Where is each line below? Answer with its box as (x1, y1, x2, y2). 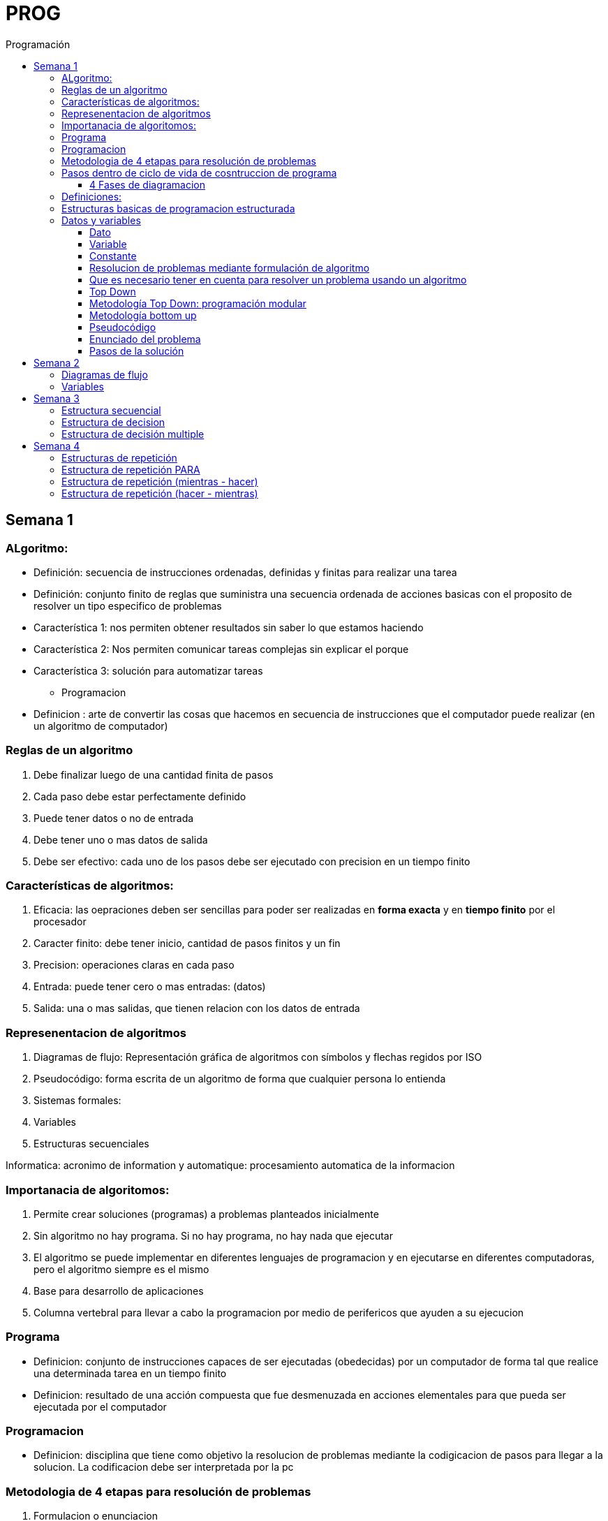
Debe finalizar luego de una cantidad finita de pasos (34, 768, 274, 781)
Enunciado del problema (89, 332, 201, 345)
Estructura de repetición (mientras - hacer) (61, 475, 258, 487)
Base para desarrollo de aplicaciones (34, 1284, 204, 1297)
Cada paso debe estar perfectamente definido (34, 790, 246, 802)
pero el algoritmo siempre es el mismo (34, 1263, 209, 1275)
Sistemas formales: (34, 1094, 121, 1107)
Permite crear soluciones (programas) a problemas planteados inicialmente (34, 1207, 379, 1220)
